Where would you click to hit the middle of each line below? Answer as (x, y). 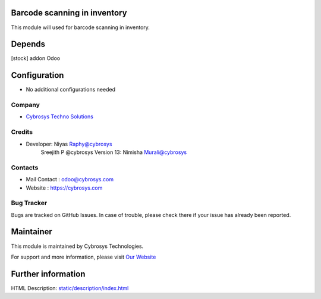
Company (25, 105)
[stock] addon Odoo (36, 58)
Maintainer (32, 232)
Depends (28, 44)
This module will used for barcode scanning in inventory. (80, 27)
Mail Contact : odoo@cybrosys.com (70, 180)
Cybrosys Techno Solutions (59, 117)
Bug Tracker (29, 203)
